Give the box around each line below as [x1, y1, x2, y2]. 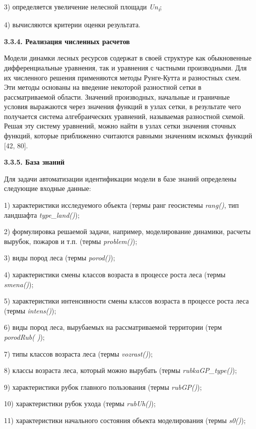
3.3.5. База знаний [4, 157, 65, 167]
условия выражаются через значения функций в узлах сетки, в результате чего [4, 101, 241, 112]
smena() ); [4, 279, 34, 289]
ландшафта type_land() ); [4, 209, 80, 220]
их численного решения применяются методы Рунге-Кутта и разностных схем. [4, 72, 241, 82]
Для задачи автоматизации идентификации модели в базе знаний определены [4, 173, 237, 184]
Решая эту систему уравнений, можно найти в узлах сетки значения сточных [4, 121, 236, 131]
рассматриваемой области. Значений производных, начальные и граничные [4, 91, 230, 102]
